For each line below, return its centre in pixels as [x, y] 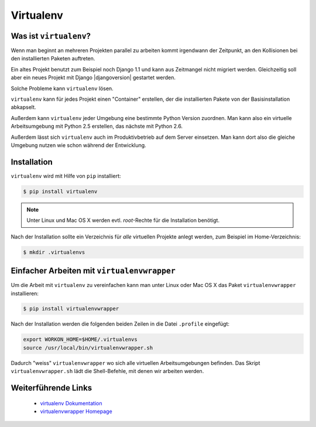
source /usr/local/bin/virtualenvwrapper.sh [88, 348]
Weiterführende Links [51, 388]
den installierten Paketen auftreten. [53, 59]
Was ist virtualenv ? [51, 36]
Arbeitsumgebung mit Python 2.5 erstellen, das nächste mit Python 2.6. [97, 127]
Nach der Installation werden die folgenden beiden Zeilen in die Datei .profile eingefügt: [120, 324]
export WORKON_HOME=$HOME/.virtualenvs [80, 339]
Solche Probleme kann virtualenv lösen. [62, 88]
